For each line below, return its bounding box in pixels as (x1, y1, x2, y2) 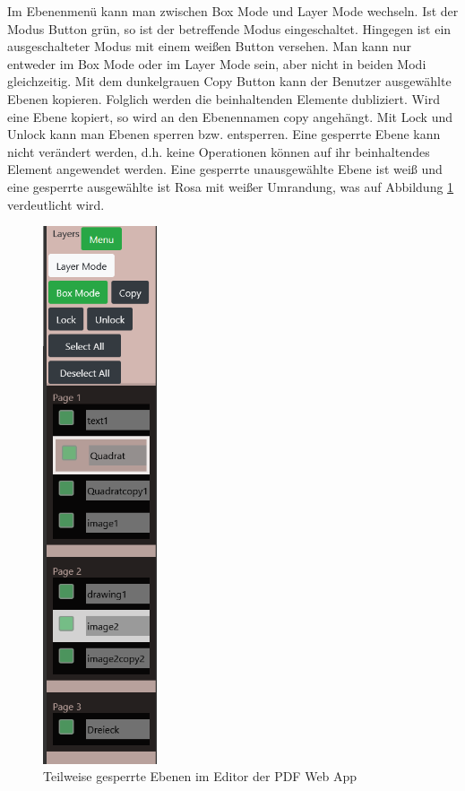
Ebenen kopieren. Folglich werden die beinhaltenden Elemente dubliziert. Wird (7, 89, 441, 108)
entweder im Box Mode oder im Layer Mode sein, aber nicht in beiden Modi (7, 54, 426, 73)
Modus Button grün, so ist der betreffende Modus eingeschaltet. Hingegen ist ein (7, 19, 452, 38)
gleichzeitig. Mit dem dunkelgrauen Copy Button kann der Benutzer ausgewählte (7, 72, 452, 91)
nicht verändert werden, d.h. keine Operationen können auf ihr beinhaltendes (7, 142, 430, 161)
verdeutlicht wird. (7, 195, 105, 213)
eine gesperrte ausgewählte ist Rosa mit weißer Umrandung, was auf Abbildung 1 (7, 177, 454, 196)
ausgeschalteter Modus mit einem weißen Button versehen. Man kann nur (7, 37, 411, 56)
